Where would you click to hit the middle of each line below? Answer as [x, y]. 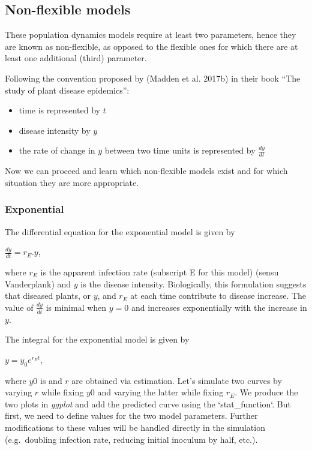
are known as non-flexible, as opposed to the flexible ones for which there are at [151, 46]
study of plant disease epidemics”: [67, 90]
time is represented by [59, 110]
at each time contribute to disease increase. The [218, 295]
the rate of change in [57, 150]
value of [19, 307]
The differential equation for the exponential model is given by [120, 231]
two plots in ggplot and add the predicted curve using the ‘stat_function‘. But [148, 403]
